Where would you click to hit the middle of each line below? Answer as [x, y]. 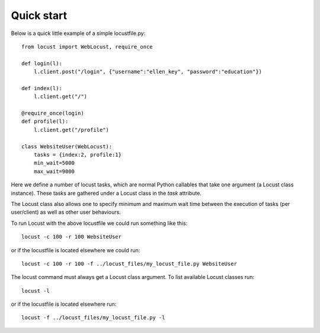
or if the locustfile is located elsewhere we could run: [76, 250]
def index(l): [42, 88]
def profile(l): [45, 121]
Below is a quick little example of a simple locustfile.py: [78, 33]
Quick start [39, 15]
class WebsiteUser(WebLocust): [67, 146]
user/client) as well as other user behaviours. [66, 212]
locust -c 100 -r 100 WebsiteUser [71, 237]
